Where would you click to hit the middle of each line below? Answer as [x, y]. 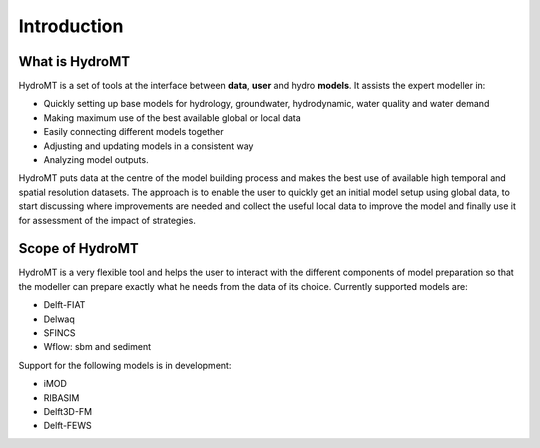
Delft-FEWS [67, 426]
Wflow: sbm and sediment [97, 347]
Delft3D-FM [68, 411]
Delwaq [59, 319]
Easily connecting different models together [133, 132]
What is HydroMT [74, 61]
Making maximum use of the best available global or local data [172, 117]
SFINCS [59, 333]
